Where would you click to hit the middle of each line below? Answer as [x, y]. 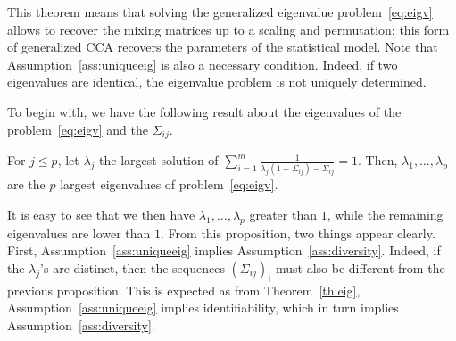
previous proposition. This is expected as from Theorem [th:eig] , [184, 290]
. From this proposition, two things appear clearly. [298, 233]
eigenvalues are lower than [79, 233]
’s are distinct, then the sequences [133, 267]
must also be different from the [361, 267]
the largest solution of [159, 160]
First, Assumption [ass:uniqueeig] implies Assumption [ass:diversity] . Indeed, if [224, 250]
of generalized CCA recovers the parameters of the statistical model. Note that [223, 47]
